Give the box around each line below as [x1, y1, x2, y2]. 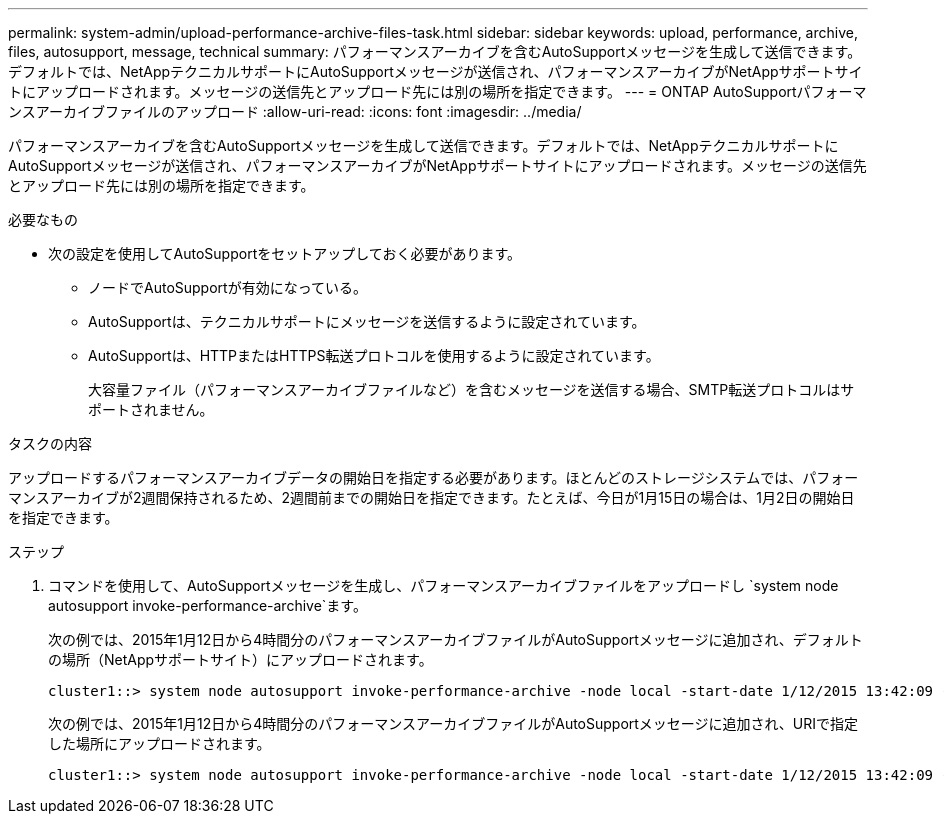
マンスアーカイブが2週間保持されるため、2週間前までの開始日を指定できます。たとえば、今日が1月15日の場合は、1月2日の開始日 [8, 489, 855, 506]
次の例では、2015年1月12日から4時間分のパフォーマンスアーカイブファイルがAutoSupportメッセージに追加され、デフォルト [48, 631, 863, 648]
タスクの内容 [8, 435, 92, 452]
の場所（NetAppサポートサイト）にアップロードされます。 [48, 651, 433, 668]
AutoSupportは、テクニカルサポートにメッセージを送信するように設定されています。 [88, 313, 646, 330]
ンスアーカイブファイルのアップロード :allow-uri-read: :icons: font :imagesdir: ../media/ [8, 103, 582, 120]
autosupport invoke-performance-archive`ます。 [48, 597, 367, 614]
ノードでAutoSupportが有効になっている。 [88, 279, 367, 296]
